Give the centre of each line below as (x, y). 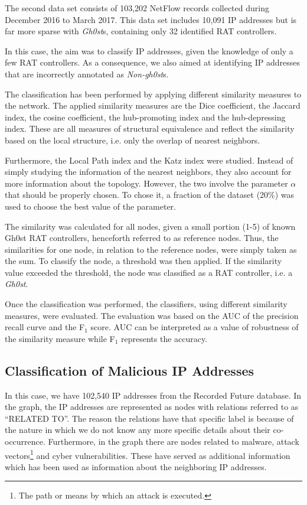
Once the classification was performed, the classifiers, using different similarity (146, 304)
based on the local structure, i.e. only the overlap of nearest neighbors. (133, 140)
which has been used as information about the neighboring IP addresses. (136, 466)
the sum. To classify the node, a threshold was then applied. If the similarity (143, 261)
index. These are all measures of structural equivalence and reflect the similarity (150, 128)
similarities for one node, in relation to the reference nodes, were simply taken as (151, 249)
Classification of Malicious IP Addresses (130, 370)
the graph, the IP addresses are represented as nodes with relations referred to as (152, 407)
